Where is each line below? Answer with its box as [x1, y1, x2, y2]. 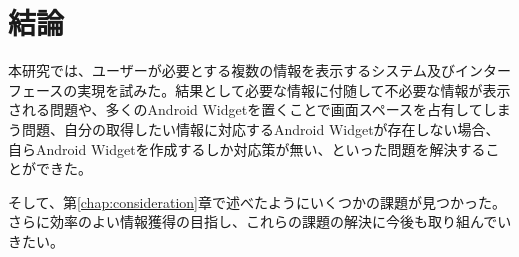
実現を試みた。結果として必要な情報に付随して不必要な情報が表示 [77, 79, 511, 100]
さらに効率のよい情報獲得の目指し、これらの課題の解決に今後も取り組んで [8, 211, 498, 232]
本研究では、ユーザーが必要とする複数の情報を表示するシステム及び [8, 60, 455, 81]
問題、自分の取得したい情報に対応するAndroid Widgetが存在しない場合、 [21, 118, 500, 139]
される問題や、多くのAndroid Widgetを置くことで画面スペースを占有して [8, 99, 483, 120]
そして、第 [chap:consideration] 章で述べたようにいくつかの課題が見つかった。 [8, 191, 506, 212]
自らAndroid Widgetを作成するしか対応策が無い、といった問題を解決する [8, 138, 486, 159]
